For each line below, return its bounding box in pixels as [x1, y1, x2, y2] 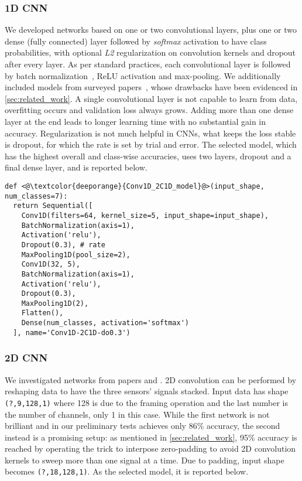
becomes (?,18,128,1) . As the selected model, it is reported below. [5, 465, 249, 477]
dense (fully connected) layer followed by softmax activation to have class [5, 35, 267, 47]
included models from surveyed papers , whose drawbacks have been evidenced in [5, 81, 298, 93]
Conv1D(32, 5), [21, 260, 80, 269]
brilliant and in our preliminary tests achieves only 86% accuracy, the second [5, 419, 280, 432]
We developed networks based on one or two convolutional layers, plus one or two [5, 23, 297, 36]
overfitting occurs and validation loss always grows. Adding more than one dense [5, 104, 294, 116]
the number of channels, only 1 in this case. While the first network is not [5, 408, 270, 420]
